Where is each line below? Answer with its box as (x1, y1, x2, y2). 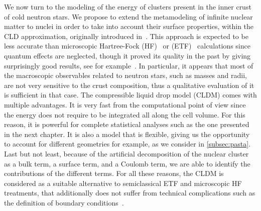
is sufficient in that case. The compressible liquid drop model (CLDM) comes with (4, 89, 257, 100)
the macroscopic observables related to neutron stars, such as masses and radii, (4, 70, 247, 80)
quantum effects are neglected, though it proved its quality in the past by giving (4, 50, 251, 60)
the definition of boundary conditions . (4, 197, 124, 207)
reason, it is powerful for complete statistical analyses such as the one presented (4, 119, 249, 129)
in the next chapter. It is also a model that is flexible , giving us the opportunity (4, 128, 250, 139)
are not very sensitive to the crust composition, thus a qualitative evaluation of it (4, 79, 254, 90)
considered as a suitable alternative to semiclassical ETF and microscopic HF (4, 177, 242, 188)
